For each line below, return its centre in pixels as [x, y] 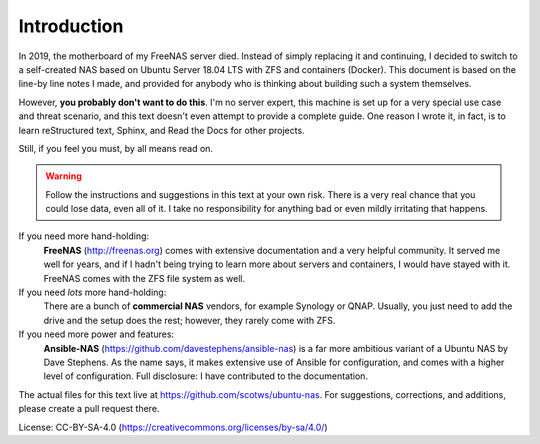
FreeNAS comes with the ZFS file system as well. [144, 278]
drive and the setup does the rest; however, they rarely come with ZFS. [189, 320]
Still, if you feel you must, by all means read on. [116, 148]
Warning [63, 176]
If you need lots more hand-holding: [92, 292]
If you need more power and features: [96, 334]
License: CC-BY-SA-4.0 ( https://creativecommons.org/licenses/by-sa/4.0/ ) [173, 427]
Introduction [71, 26]
